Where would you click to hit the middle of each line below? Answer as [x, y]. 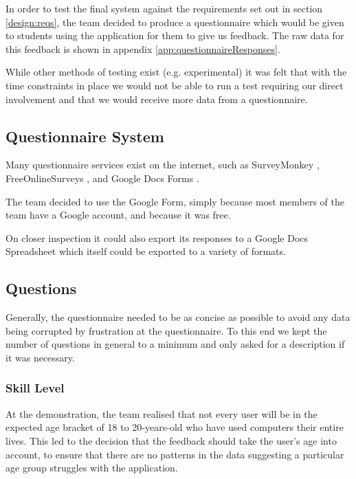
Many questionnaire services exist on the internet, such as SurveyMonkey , [163, 165]
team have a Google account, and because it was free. [118, 215]
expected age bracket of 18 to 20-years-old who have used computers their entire [175, 427]
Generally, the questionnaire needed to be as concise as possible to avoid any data [178, 317]
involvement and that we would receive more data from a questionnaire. [157, 99]
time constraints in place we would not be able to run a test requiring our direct [175, 85]
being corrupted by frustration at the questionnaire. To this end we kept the [166, 330]
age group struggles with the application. [92, 468]
